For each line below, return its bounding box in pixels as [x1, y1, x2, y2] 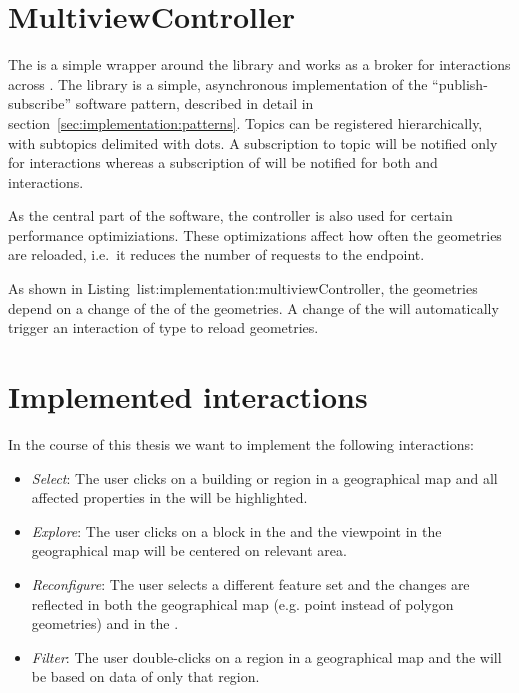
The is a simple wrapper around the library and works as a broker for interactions [8, 54, 511, 75]
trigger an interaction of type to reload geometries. [8, 317, 319, 338]
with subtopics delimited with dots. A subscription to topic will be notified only [8, 132, 498, 153]
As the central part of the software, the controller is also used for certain [8, 205, 453, 226]
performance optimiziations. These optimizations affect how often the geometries [8, 224, 502, 245]
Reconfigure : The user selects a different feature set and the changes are [31, 573, 470, 594]
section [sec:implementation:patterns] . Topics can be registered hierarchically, [8, 112, 483, 133]
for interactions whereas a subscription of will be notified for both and [8, 152, 438, 173]
